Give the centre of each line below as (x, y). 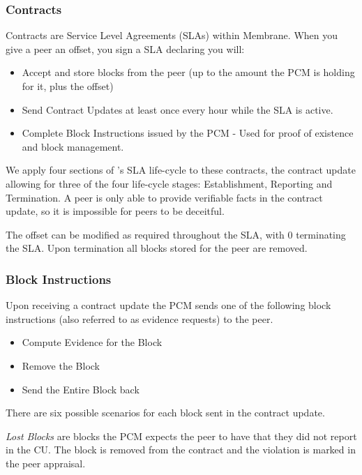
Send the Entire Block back (81, 389)
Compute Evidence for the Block (92, 342)
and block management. (73, 146)
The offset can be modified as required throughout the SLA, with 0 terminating (176, 234)
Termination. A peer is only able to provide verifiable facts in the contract (164, 197)
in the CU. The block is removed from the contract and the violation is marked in (181, 450)
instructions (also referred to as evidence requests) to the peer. (139, 318)
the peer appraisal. (46, 463)
